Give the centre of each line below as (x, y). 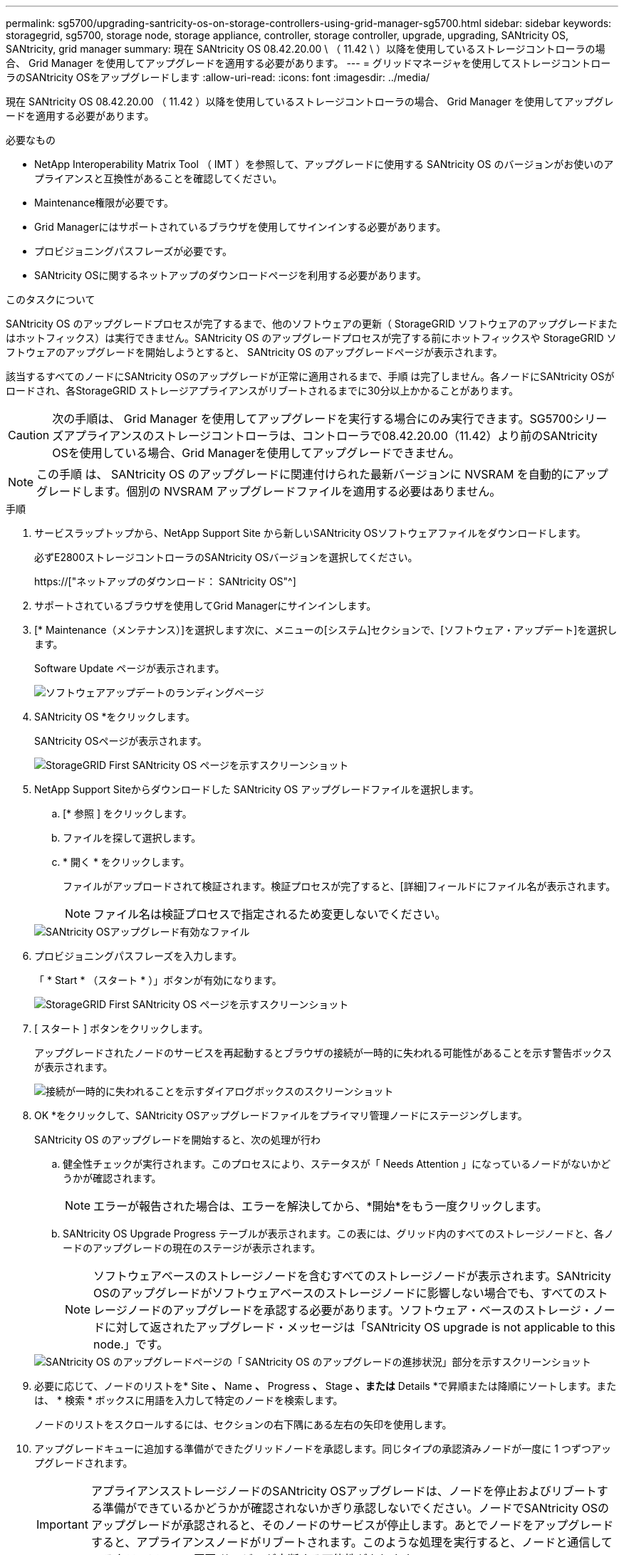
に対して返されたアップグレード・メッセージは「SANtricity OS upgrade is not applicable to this (360, 1327)
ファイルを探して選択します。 (132, 838)
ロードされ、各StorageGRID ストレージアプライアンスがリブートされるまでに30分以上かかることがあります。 (262, 391)
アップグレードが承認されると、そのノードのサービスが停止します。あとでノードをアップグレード (352, 1525)
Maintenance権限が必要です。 (104, 203)
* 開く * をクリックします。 (126, 862)
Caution (29, 435)
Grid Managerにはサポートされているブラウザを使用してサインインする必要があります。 (240, 227)
